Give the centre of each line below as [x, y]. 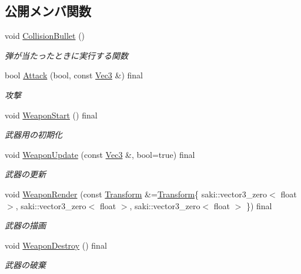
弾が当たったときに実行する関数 [66, 55]
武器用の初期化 [34, 135]
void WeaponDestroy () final [56, 245]
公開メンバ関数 [48, 11]
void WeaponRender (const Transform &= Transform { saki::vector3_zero [136, 194]
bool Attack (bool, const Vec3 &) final [74, 75]
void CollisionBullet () [45, 36]
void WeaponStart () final [51, 115]
